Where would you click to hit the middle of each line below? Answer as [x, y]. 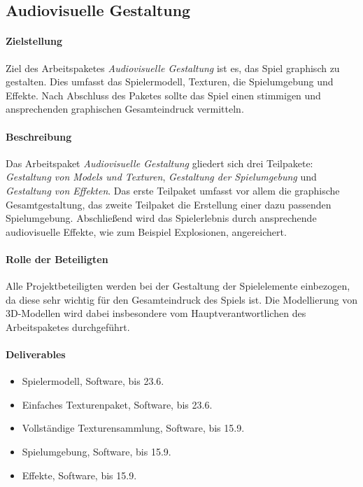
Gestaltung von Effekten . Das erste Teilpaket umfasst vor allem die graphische [173, 190]
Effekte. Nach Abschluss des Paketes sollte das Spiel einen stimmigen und [163, 95]
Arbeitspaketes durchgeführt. [68, 326]
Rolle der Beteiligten [57, 259]
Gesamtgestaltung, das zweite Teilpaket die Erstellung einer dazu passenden [169, 204]
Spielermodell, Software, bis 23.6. [93, 381]
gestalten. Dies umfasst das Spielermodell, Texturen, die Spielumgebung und [170, 82]
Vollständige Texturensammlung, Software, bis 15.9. [133, 428]
